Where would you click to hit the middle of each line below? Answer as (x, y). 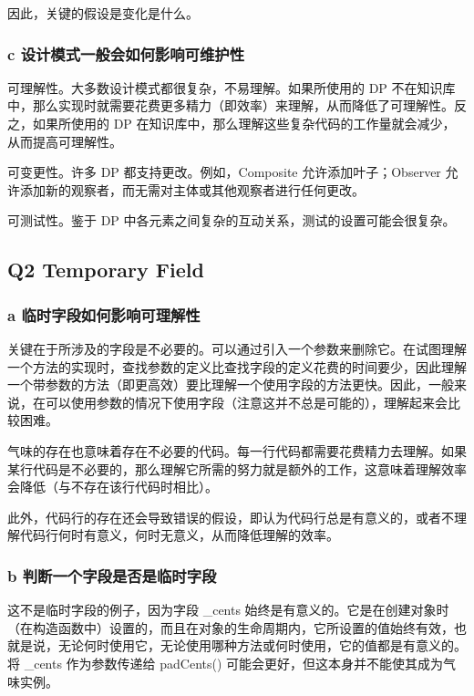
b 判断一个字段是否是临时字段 (112, 575)
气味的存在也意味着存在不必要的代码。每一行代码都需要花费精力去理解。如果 (237, 450)
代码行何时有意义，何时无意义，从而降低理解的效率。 (179, 535)
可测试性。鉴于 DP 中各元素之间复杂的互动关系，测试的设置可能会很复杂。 (232, 220)
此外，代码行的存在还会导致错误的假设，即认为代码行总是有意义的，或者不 (231, 517)
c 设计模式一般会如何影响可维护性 (126, 53)
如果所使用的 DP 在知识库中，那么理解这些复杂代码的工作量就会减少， (244, 123)
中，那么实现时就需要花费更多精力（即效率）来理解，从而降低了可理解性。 (231, 105)
